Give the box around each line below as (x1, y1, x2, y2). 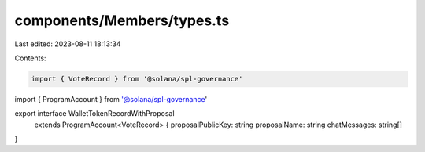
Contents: (14, 53, 46, 63)
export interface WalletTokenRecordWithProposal (14, 109, 175, 118)
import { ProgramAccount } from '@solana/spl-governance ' (14, 94, 208, 103)
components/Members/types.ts (14, 12, 230, 29)
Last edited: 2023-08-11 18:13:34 (14, 39, 121, 49)
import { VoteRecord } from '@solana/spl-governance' (31, 74, 243, 83)
